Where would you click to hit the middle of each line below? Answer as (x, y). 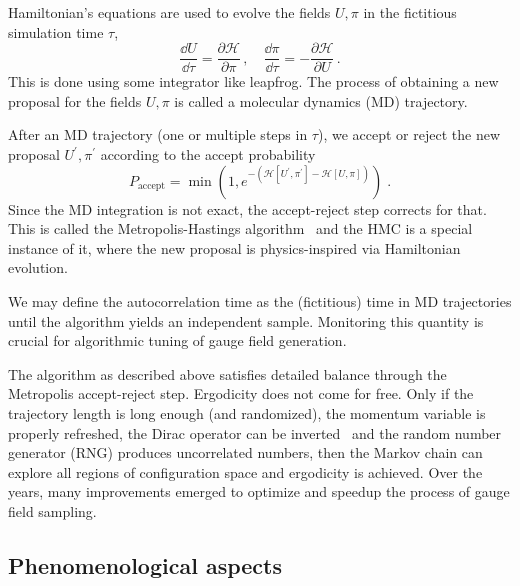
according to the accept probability (208, 154)
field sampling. (52, 510)
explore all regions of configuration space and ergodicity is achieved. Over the (245, 471)
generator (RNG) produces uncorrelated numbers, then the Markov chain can (245, 452)
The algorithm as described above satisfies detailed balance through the (227, 373)
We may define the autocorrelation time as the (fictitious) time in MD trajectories (260, 301)
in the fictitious (410, 12)
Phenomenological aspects (145, 564)
